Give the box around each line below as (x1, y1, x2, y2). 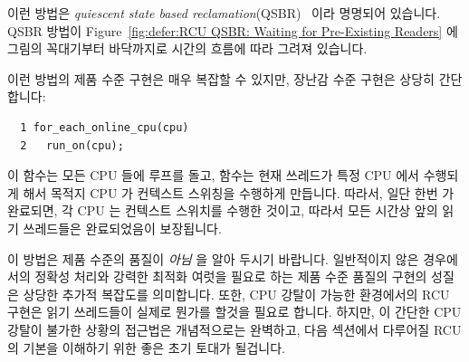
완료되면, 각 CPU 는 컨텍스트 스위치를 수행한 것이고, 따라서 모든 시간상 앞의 (7, 201, 438, 220)
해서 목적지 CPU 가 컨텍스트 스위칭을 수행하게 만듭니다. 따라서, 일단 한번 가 (23, 183, 455, 202)
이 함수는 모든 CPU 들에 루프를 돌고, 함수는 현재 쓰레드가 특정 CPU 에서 (7, 166, 419, 185)
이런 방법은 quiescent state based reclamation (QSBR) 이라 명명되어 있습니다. (7, 4, 441, 22)
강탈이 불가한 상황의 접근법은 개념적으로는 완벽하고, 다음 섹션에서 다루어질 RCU (7, 319, 462, 338)
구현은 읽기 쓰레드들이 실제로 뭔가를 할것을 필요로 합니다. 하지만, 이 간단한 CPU (7, 302, 462, 321)
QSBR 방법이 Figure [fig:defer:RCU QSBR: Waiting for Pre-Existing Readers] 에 (7, 21, 458, 40)
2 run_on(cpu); (20, 138, 124, 152)
